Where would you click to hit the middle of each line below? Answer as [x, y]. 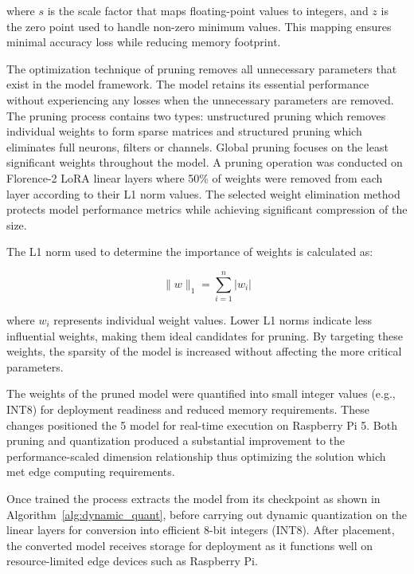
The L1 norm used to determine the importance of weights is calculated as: [190, 252]
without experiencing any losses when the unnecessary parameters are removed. [200, 99]
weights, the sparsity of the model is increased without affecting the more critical [204, 351]
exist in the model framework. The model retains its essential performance [188, 84]
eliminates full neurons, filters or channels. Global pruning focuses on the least [197, 146]
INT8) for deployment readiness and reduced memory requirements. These [188, 409]
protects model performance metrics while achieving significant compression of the [207, 209]
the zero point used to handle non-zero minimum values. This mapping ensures [199, 26]
